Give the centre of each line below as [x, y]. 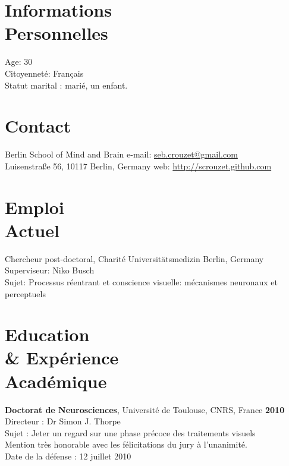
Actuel [32, 230]
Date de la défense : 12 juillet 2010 [68, 456]
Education [47, 334]
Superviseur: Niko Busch [50, 270]
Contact [38, 126]
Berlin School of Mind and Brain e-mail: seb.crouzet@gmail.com [121, 154]
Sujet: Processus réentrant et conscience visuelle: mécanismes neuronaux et [141, 281]
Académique [56, 381]
